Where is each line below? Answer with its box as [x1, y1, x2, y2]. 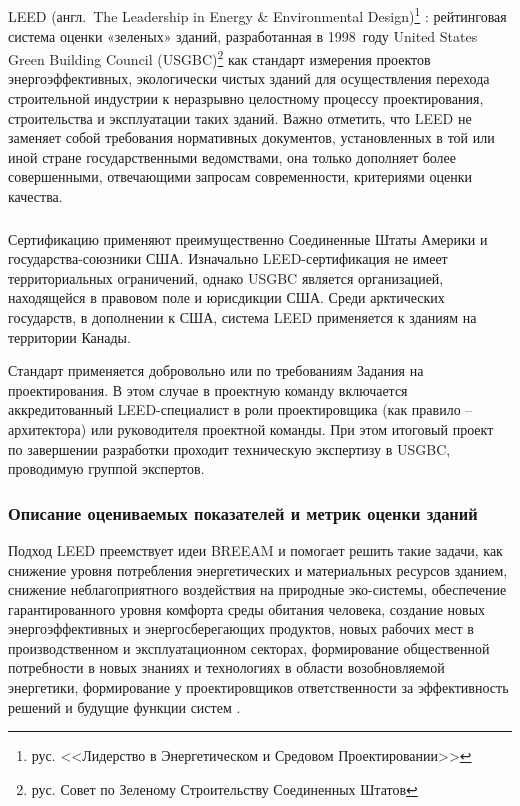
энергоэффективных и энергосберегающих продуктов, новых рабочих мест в [8, 618, 474, 639]
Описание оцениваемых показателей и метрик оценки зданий [8, 500, 478, 525]
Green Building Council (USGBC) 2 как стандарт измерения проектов [8, 46, 431, 69]
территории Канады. [8, 326, 131, 347]
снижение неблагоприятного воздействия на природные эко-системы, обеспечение [8, 579, 507, 600]
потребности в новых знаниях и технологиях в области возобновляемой [8, 657, 445, 678]
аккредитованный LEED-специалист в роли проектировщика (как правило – [8, 399, 473, 420]
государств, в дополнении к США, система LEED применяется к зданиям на [8, 306, 477, 327]
